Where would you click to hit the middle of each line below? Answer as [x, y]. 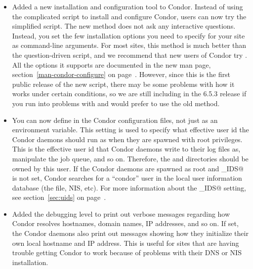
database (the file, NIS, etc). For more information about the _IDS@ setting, [129, 187]
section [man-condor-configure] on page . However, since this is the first [121, 74]
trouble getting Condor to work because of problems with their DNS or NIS [127, 252]
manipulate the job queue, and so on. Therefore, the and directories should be [130, 158]
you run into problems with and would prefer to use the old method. [116, 103]
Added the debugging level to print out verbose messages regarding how [121, 213]
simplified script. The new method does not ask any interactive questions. [124, 26]
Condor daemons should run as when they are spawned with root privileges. [127, 139]
